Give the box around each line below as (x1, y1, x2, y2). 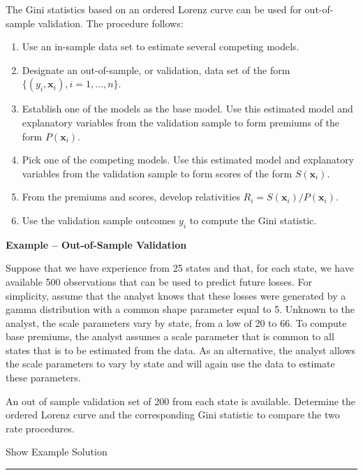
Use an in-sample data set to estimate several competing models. (22, 39, 299, 54)
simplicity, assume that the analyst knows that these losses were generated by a (6, 288, 346, 302)
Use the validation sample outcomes (22, 212, 176, 227)
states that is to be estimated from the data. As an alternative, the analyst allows (6, 342, 356, 357)
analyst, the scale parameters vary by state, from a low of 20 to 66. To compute (6, 315, 347, 330)
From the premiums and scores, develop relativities (22, 189, 240, 204)
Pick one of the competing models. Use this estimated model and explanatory (22, 152, 355, 167)
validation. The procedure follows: (38, 15, 184, 30)
